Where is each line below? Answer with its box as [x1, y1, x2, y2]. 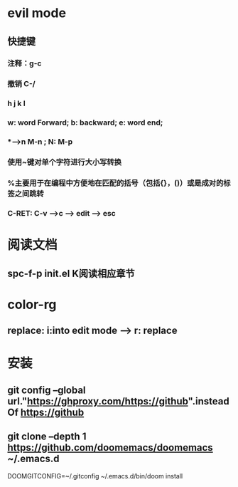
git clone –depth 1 [7, 431, 87, 443]
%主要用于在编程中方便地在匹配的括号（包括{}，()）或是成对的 [7, 178, 224, 188]
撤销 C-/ [7, 79, 36, 89]
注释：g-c [7, 58, 42, 68]
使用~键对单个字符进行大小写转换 [7, 157, 122, 167]
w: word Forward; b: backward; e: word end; [7, 117, 163, 127]
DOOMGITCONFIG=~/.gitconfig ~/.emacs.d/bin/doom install [7, 471, 183, 480]
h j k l [7, 98, 26, 108]
